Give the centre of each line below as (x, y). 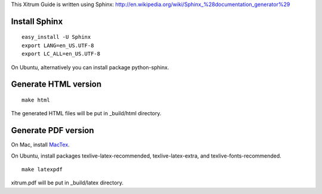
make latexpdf (42, 170)
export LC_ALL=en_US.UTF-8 (61, 54)
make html (36, 100)
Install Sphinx (37, 21)
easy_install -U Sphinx (56, 37)
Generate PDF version (53, 130)
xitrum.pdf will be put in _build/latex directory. (67, 183)
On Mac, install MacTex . (40, 145)
